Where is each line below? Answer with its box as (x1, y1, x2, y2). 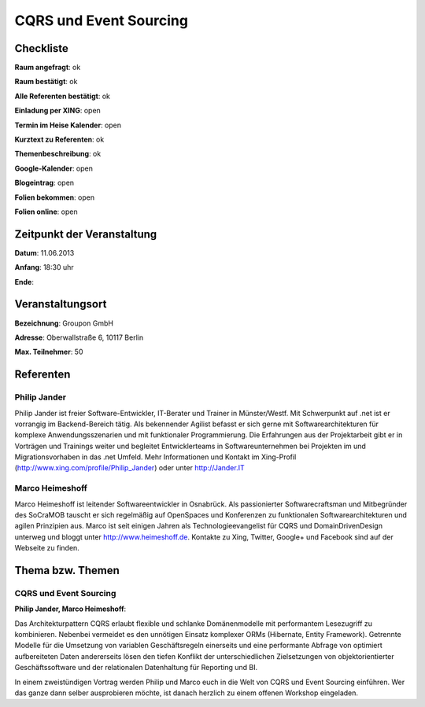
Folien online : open (14, 207, 78, 216)
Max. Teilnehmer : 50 (14, 347, 83, 357)
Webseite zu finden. (14, 543, 80, 553)
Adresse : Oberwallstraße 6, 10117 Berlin (14, 333, 144, 342)
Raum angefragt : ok (14, 63, 81, 72)
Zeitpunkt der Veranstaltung (14, 227, 157, 241)
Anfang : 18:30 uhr (14, 263, 74, 272)
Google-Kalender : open (14, 164, 94, 173)
